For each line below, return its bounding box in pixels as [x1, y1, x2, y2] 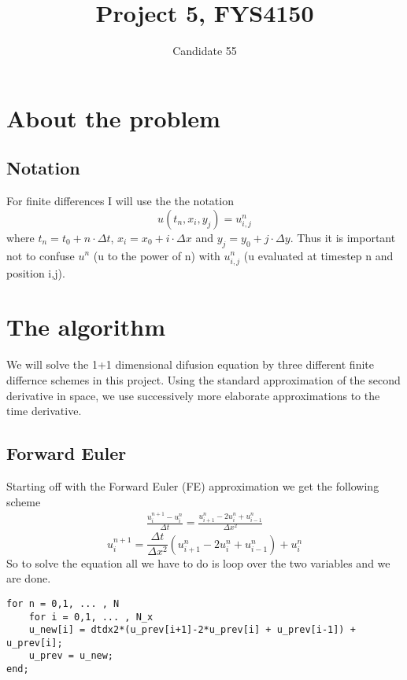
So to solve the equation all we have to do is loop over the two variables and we [6, 554, 390, 571]
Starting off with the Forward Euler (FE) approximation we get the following [6, 477, 379, 494]
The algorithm [6, 311, 165, 343]
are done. [6, 570, 51, 586]
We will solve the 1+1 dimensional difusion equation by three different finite [6, 356, 374, 373]
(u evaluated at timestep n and [243, 247, 394, 263]
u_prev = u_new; [28, 650, 114, 662]
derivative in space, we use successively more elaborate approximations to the [6, 387, 380, 403]
